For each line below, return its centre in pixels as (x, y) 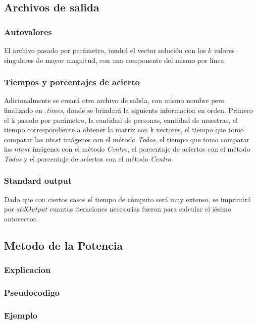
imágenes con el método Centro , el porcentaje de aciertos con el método (141, 149)
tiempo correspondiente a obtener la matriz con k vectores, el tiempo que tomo (124, 130)
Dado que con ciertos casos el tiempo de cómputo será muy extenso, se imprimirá (128, 199)
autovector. (21, 218)
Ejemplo (21, 315)
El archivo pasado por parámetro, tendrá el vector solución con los (105, 50)
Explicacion (27, 270)
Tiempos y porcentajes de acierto (72, 82)
